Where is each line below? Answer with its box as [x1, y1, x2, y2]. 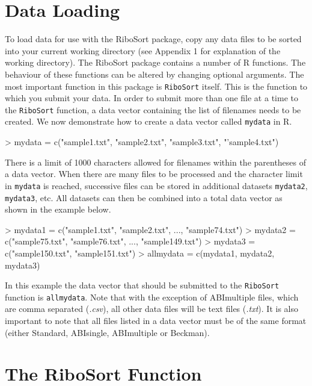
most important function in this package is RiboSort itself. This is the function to [5, 79, 308, 92]
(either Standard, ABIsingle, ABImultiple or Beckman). [5, 326, 210, 338]
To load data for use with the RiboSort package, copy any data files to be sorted [5, 33, 302, 45]
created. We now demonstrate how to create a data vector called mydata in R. [5, 115, 292, 128]
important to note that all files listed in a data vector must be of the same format [5, 314, 307, 327]
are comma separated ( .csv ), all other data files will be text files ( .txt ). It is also [5, 302, 298, 315]
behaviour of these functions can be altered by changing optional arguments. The [5, 67, 304, 80]
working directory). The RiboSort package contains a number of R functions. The [5, 56, 306, 69]
